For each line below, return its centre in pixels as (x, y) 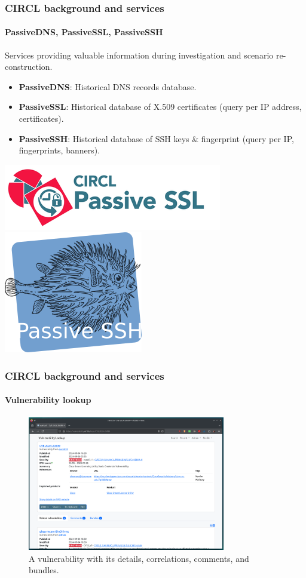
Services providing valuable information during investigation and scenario (139, 55)
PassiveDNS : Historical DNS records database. (108, 86)
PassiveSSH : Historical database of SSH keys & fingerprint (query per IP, (156, 138)
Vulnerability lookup (48, 400)
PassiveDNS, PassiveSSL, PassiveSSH (84, 32)
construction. (29, 67)
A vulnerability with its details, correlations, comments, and (139, 558)
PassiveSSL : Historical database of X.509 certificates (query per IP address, (160, 107)
